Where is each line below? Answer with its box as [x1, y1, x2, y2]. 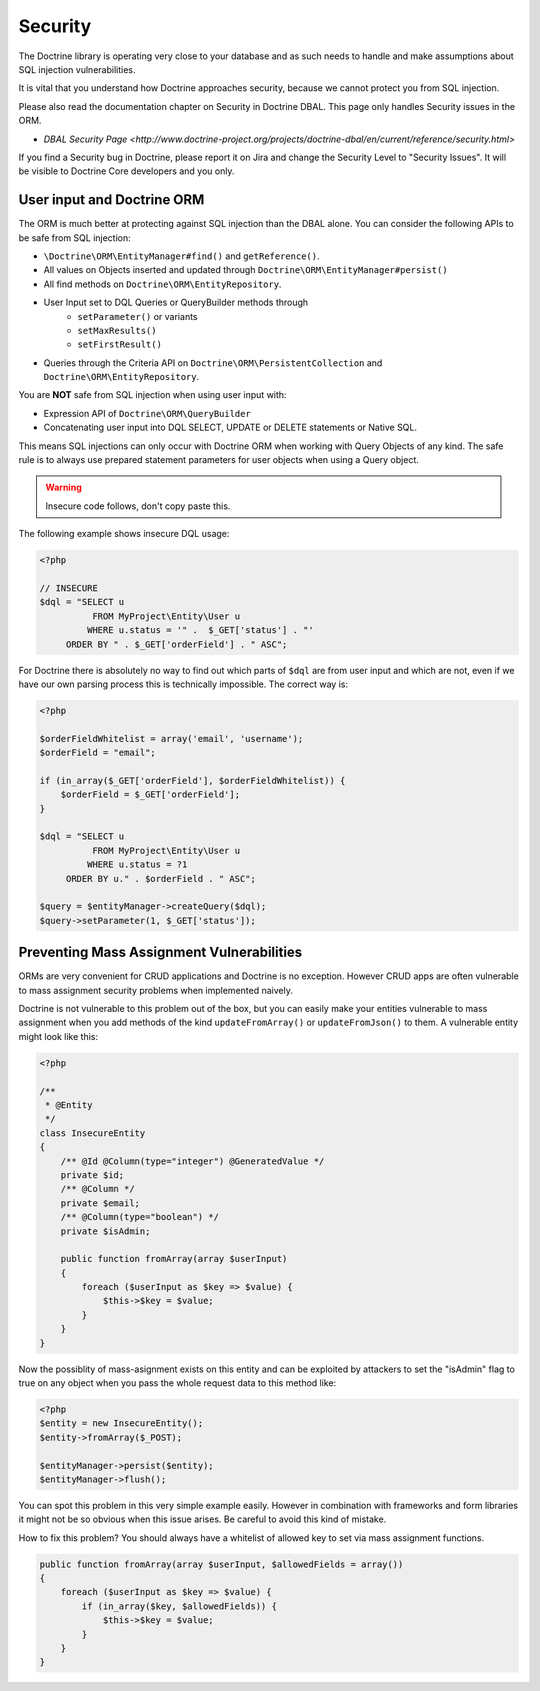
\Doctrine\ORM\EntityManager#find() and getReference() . [43, 250, 320, 262]
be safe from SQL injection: [18, 231, 132, 244]
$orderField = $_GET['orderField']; [60, 789, 240, 800]
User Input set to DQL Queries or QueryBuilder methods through [43, 296, 309, 309]
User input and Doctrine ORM [18, 191, 205, 209]
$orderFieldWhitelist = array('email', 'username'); [39, 733, 304, 744]
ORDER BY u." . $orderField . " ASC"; [65, 873, 257, 884]
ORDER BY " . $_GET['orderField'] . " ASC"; [65, 638, 288, 650]
